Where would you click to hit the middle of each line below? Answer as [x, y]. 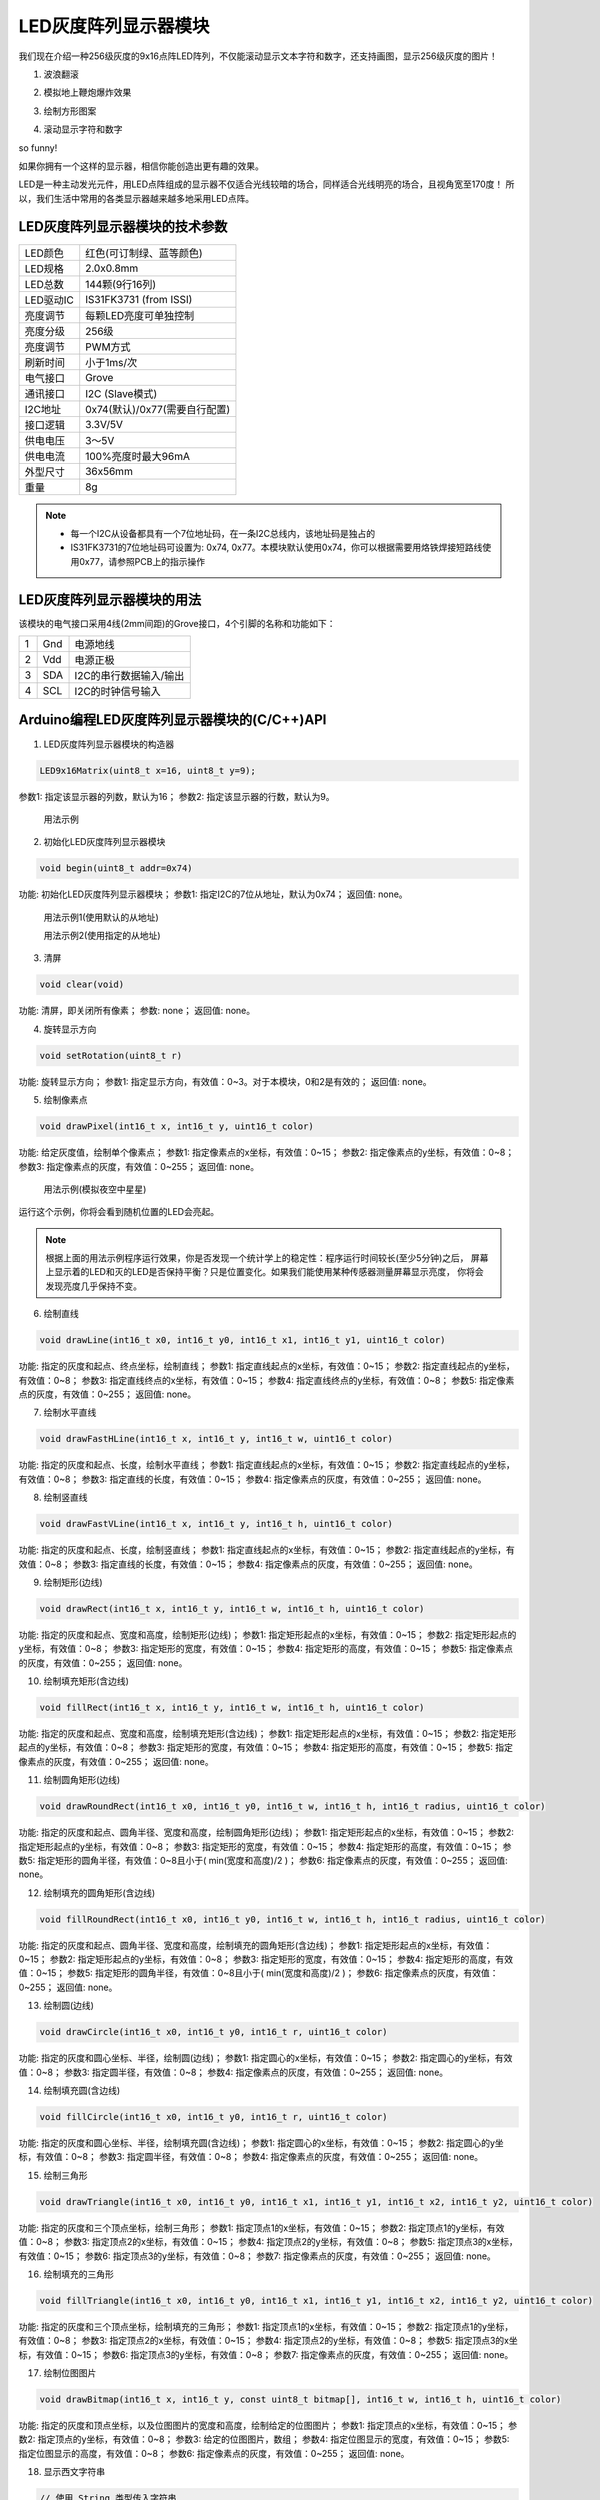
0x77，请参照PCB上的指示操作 [141, 561]
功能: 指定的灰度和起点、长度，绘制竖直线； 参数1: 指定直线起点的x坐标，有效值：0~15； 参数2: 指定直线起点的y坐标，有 [266, 1550]
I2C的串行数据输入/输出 [129, 676]
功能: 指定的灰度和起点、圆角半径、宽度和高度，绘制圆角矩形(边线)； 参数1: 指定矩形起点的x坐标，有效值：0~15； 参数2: [266, 1832]
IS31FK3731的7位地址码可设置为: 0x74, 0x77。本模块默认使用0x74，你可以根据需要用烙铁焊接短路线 [276, 547]
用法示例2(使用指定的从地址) [102, 936]
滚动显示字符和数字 [83, 129]
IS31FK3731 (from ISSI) [139, 299]
